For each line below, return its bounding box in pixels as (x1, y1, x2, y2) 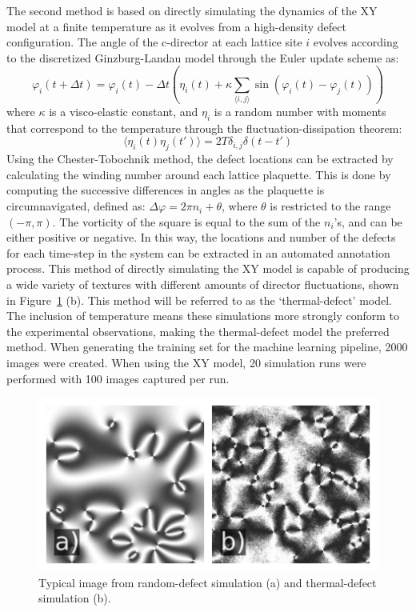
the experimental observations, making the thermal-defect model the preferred (6, 322, 390, 339)
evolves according (313, 34, 398, 50)
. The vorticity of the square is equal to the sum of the (52, 213, 321, 230)
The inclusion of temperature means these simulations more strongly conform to (6, 307, 400, 324)
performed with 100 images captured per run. (6, 370, 230, 386)
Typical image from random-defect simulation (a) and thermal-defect (38, 574, 377, 590)
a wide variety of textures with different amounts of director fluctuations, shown (6, 276, 399, 293)
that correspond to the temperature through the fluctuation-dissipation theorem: (6, 119, 402, 136)
